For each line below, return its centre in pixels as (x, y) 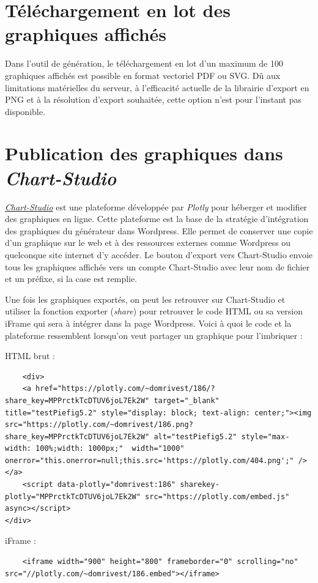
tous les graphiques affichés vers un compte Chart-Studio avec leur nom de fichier (157, 266)
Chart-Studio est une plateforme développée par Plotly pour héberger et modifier (156, 206)
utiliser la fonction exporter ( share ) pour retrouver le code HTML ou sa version (154, 311)
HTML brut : (30, 356)
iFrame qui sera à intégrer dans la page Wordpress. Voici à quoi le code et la (148, 323)
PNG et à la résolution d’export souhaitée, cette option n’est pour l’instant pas (153, 99)
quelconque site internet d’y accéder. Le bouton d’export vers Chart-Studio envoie (159, 254)
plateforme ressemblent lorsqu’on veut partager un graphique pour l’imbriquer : (154, 335)
